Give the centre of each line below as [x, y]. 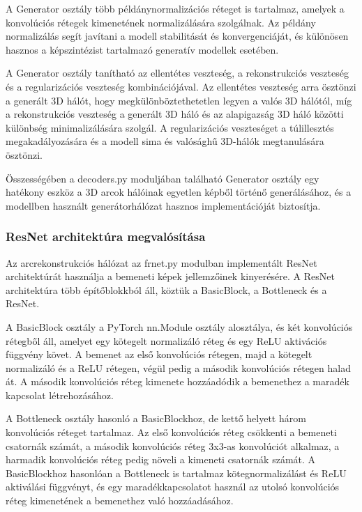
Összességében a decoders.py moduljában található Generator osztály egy [163, 178]
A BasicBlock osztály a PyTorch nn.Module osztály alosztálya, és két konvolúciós [179, 326]
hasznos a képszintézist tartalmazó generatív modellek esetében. [142, 49]
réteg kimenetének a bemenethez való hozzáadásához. [120, 501]
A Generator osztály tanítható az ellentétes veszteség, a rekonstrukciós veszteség [177, 73]
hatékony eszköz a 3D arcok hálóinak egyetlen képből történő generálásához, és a [179, 192]
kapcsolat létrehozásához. [60, 395]
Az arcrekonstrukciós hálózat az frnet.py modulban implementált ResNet [161, 262]
